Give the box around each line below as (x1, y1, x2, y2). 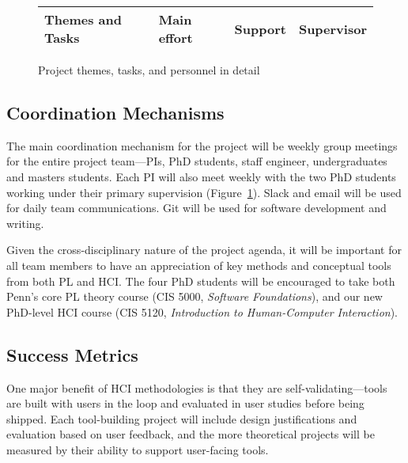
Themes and (44, 10, 123, 28)
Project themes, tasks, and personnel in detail (38, 62, 260, 78)
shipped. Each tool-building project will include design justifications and (6, 410, 357, 427)
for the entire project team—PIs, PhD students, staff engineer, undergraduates (6, 153, 387, 169)
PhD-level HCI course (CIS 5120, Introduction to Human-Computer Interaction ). (6, 303, 399, 320)
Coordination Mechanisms (6, 100, 225, 124)
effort (158, 28, 193, 47)
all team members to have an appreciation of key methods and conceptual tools (6, 256, 391, 273)
